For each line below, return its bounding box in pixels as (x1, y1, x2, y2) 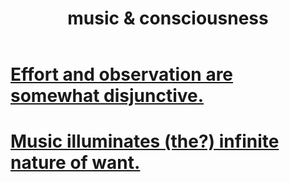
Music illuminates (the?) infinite (10, 130, 280, 153)
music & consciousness (67, 7, 269, 30)
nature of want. (10, 152, 141, 174)
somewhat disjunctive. (10, 85, 205, 107)
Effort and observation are (10, 63, 234, 86)
